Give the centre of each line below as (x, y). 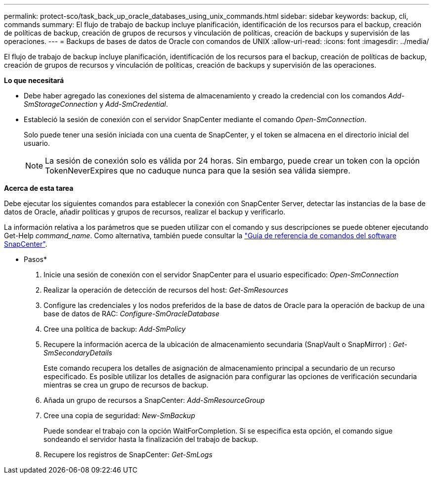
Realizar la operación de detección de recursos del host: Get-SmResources (166, 290)
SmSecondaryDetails (78, 353)
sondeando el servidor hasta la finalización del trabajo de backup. (151, 439)
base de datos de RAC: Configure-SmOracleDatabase (131, 314)
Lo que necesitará (34, 80)
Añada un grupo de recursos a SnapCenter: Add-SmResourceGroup (154, 400)
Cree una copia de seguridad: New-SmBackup (119, 415)
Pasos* (35, 259)
